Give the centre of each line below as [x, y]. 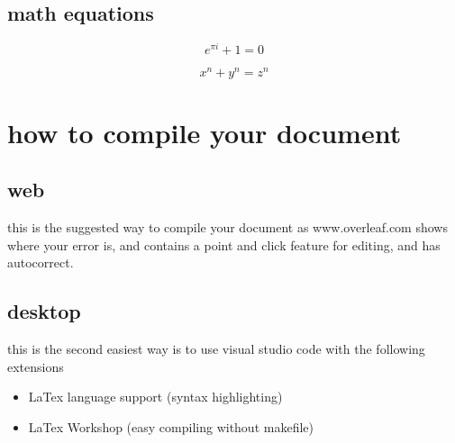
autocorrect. [41, 262]
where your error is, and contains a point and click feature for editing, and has [224, 244]
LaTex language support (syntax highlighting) [155, 397]
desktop [44, 311]
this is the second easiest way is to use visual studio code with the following [216, 348]
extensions [36, 366]
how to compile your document [205, 132]
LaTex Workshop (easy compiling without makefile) [171, 426]
